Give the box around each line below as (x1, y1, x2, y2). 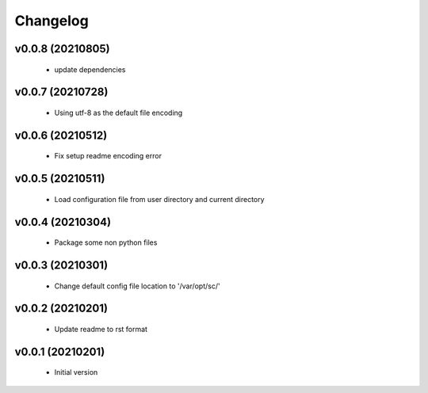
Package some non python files (54, 238, 158, 247)
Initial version (54, 368, 98, 377)
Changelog (14, 12, 89, 29)
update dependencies (54, 64, 126, 74)
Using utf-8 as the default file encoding (54, 108, 183, 117)
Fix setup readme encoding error (54, 151, 162, 161)
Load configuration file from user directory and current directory (54, 194, 265, 204)
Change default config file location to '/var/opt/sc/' (54, 281, 221, 291)
